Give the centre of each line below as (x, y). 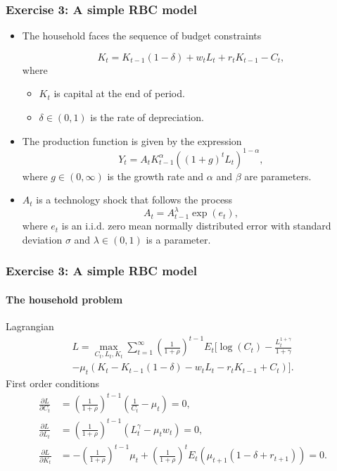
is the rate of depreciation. (147, 117)
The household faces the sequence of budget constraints (142, 36)
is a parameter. (178, 239)
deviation (42, 239)
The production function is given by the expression (132, 140)
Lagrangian (30, 326)
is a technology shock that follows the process (134, 200)
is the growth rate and (155, 176)
